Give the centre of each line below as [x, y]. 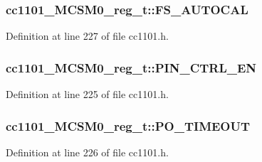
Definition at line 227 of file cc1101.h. [87, 36]
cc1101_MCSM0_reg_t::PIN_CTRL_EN [131, 67]
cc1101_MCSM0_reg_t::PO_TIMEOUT [128, 125]
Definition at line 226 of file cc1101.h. [87, 152]
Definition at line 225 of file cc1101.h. [87, 94]
